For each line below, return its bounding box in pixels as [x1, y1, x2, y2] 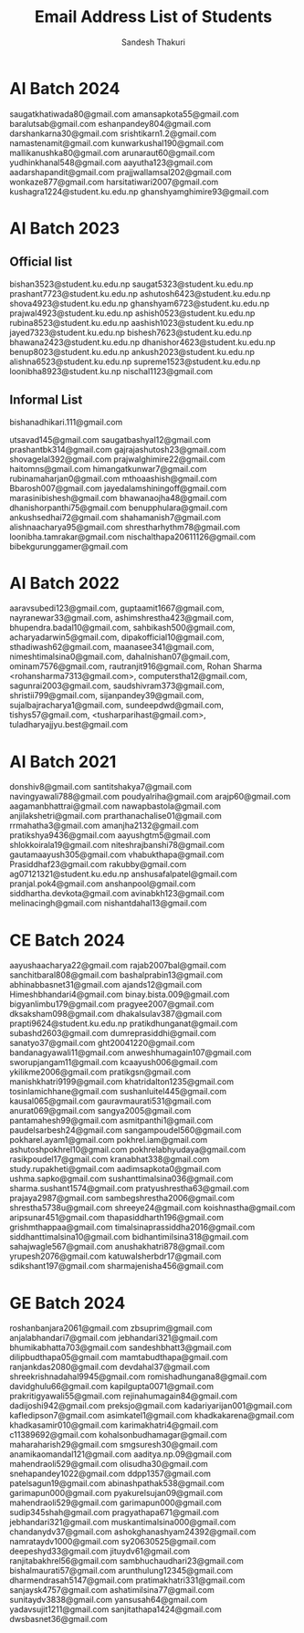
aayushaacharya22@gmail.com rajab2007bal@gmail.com [9, 960, 226, 971]
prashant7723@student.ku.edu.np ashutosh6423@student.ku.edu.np [9, 288, 271, 298]
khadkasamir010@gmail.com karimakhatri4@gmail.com [9, 1419, 219, 1430]
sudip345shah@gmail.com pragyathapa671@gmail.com [9, 1507, 219, 1518]
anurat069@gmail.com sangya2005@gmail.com [9, 1105, 192, 1116]
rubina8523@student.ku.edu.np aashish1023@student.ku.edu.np [9, 317, 254, 328]
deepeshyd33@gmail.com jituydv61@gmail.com [9, 1545, 191, 1557]
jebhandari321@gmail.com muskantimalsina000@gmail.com [9, 1517, 236, 1528]
